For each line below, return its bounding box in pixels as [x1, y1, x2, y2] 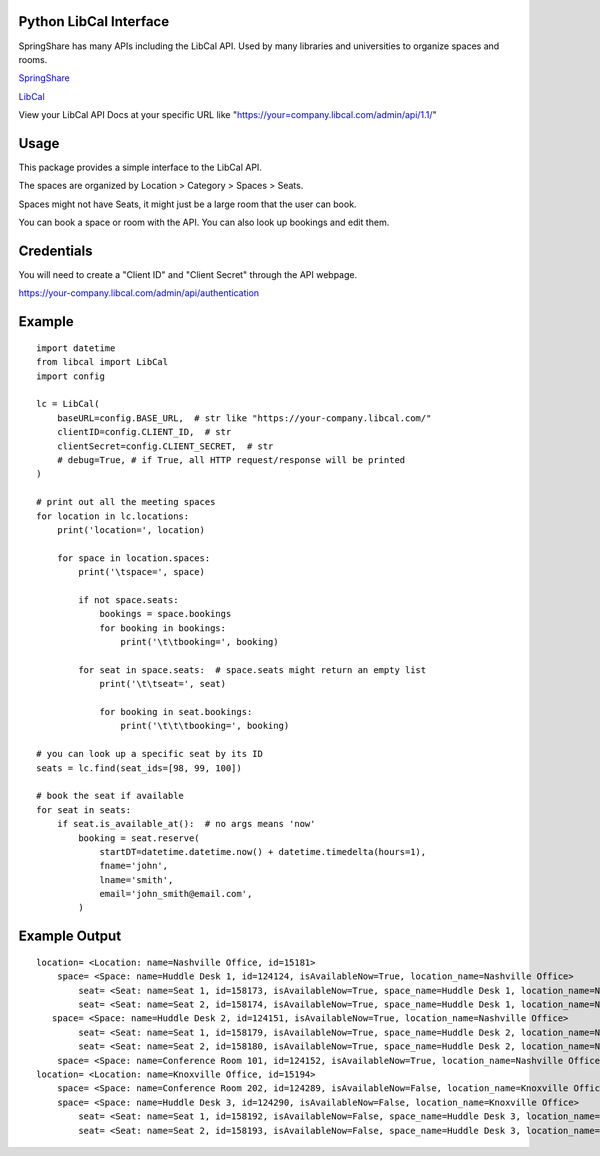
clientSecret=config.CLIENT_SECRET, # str [56, 440, 274, 452]
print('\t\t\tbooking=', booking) [120, 720, 290, 732]
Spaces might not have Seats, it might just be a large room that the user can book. [18, 198, 357, 210]
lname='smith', [99, 874, 174, 885]
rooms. [18, 53, 48, 65]
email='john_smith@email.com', [99, 888, 253, 900]
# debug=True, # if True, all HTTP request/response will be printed [56, 454, 406, 465]
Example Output [18, 928, 122, 945]
